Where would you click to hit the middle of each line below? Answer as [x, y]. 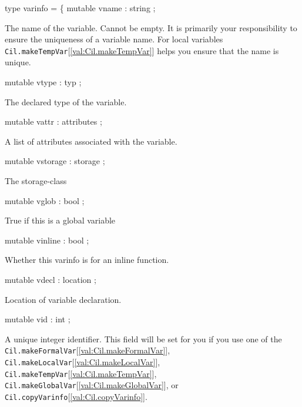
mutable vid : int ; [38, 319]
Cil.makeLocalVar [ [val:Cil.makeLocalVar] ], [83, 362]
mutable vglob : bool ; [45, 200]
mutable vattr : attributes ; [53, 121]
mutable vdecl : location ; [51, 279]
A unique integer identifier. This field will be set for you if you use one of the [143, 338]
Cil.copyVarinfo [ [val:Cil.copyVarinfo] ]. [76, 396]
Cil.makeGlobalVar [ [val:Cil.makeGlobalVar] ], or [92, 385]
